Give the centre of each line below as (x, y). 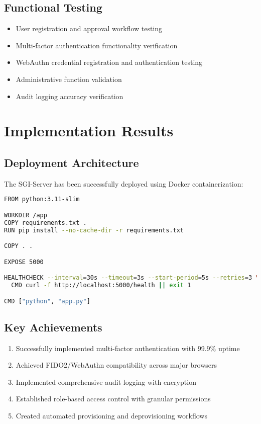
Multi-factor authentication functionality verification (97, 45)
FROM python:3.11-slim (42, 199)
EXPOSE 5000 (24, 262)
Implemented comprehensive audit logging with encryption (106, 381)
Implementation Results (89, 131)
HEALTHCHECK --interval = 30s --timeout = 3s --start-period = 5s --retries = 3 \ (132, 278)
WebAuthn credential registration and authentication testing (109, 62)
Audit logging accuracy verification (70, 96)
